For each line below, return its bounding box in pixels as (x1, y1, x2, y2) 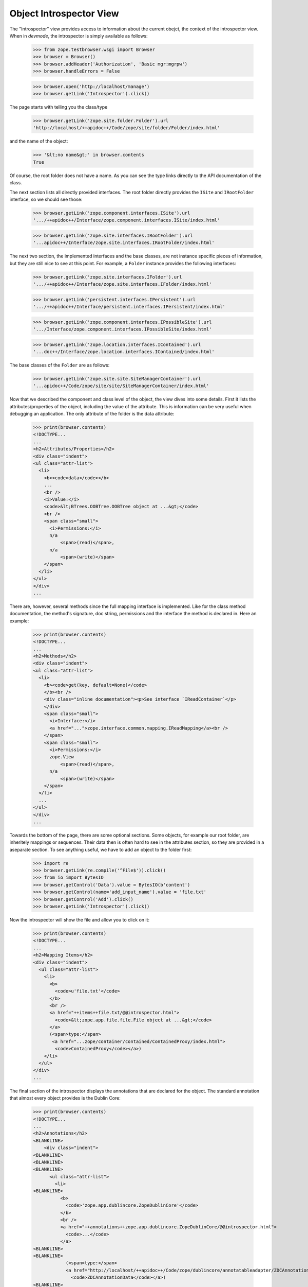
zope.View (49, 754, 74, 760)
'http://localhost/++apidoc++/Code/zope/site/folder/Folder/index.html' (33, 125, 220, 131)
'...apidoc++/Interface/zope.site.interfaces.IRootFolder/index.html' (33, 240, 215, 246)
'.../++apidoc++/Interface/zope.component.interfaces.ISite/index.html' (33, 217, 220, 223)
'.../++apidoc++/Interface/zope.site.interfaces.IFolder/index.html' (33, 281, 212, 287)
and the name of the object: (9, 138, 68, 144)
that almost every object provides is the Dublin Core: (9, 1095, 121, 1101)
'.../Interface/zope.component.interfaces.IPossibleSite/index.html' (33, 326, 212, 332)
